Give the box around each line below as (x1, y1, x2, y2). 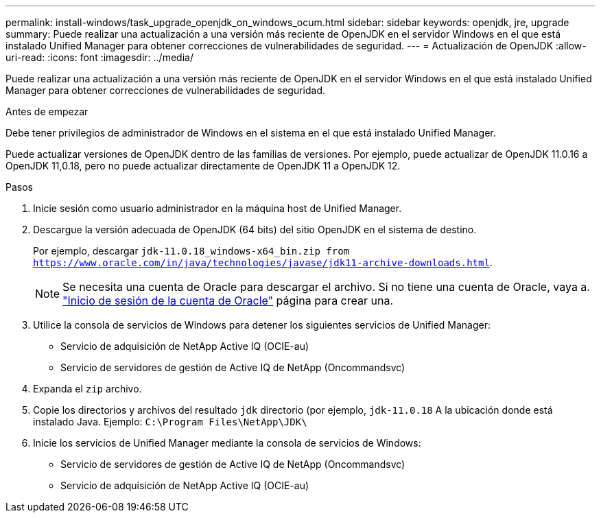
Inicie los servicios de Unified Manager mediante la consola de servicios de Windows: (33, 437, 421, 449)
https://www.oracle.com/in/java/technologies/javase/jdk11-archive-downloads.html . (33, 257, 493, 268)
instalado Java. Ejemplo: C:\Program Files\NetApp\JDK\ (33, 416, 307, 427)
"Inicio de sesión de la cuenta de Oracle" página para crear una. (62, 294, 394, 307)
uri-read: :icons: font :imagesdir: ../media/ (5, 51, 193, 63)
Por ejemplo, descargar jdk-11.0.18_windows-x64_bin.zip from (33, 245, 350, 257)
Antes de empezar (5, 106, 89, 117)
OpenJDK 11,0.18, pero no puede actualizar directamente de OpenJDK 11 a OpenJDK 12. (5, 160, 401, 172)
